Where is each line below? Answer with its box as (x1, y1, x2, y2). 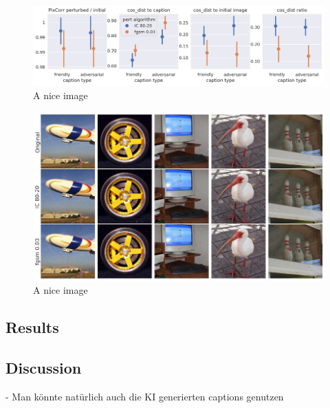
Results (5, 316, 59, 338)
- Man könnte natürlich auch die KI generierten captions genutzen (5, 389, 284, 403)
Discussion (5, 357, 82, 378)
